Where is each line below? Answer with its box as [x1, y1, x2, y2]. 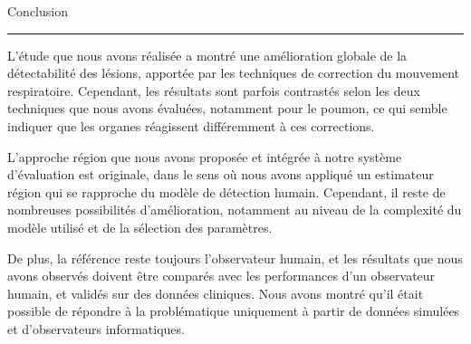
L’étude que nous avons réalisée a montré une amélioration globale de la [7, 45, 408, 64]
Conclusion [7, 2, 68, 20]
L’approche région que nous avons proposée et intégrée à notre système [7, 147, 402, 166]
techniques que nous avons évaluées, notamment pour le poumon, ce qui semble [7, 99, 447, 118]
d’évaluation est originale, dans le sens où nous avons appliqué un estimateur [7, 165, 434, 184]
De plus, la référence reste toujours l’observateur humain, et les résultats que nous [7, 248, 463, 267]
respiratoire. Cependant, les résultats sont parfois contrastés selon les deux [7, 81, 420, 100]
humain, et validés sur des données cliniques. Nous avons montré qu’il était [7, 283, 424, 302]
